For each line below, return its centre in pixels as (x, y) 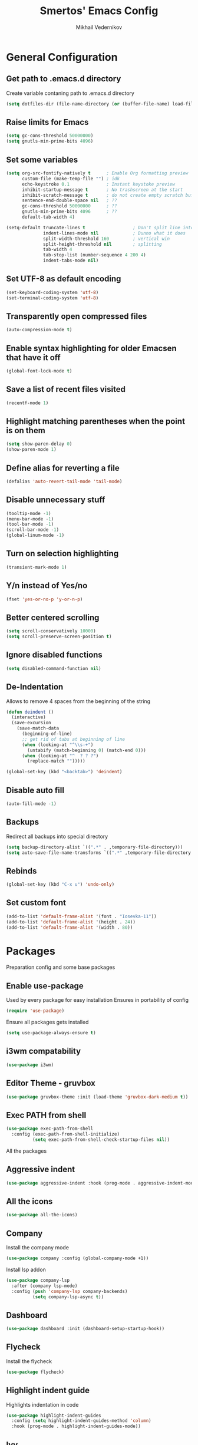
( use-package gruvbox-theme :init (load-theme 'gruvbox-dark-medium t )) (97, 1097)
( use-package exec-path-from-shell (50, 1129)
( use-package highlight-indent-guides (54, 1416)
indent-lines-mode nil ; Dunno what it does (114, 233)
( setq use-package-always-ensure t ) (51, 1033)
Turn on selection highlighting (62, 554)
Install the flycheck (29, 1361)
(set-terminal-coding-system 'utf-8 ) (52, 298)
